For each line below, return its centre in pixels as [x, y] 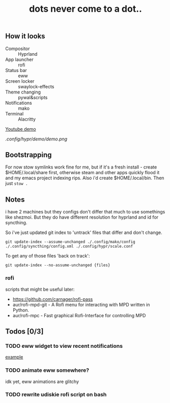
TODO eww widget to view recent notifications [64, 346]
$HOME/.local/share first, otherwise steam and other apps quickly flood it [82, 173]
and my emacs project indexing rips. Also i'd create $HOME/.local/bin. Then [85, 178]
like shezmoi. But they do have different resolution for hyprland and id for [82, 217]
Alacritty [27, 119]
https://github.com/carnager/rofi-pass [53, 299]
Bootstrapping [29, 155]
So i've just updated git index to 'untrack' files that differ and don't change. [84, 232]
